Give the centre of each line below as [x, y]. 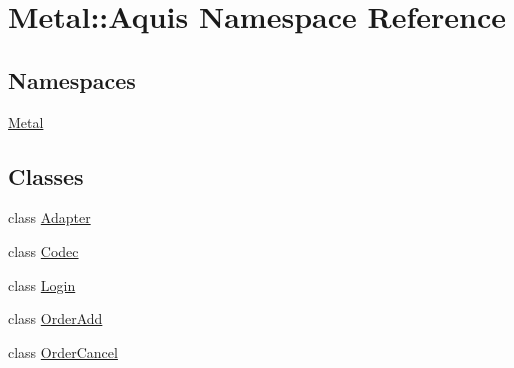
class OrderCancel [63, 351]
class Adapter [49, 217]
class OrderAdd [55, 318]
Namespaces [72, 79]
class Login [42, 284]
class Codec [43, 250]
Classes [46, 175]
